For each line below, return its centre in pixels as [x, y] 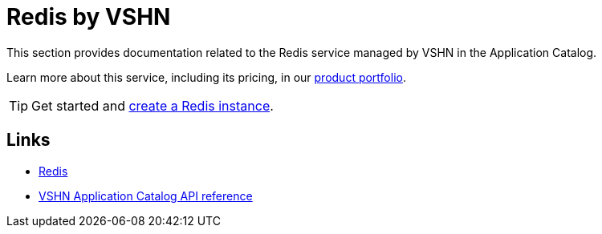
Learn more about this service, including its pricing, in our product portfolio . [206, 77]
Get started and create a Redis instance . [153, 105]
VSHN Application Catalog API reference [146, 196]
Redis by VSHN [89, 17]
